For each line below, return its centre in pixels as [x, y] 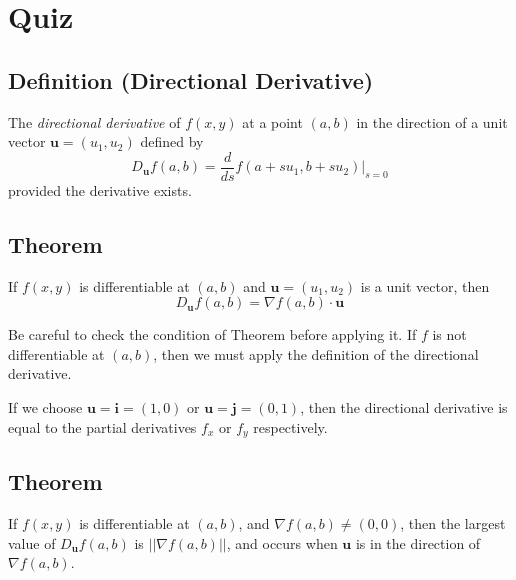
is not [449, 334]
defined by [172, 141]
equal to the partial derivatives [102, 426]
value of [32, 542]
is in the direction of [418, 542]
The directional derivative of [94, 121]
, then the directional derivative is [404, 407]
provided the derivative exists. [100, 189]
